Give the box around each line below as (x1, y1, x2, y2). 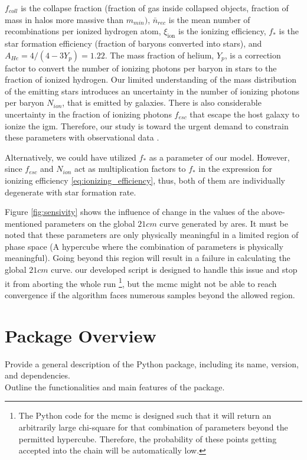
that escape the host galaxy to (190, 107, 299, 120)
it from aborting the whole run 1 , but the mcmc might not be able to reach (5, 275, 277, 289)
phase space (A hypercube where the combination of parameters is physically (5, 240, 283, 252)
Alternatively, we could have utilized (5, 151, 136, 163)
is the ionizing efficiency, (178, 25, 266, 37)
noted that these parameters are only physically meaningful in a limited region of (5, 229, 299, 241)
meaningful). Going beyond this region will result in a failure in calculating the (5, 252, 290, 264)
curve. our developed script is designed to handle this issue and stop (51, 263, 298, 276)
